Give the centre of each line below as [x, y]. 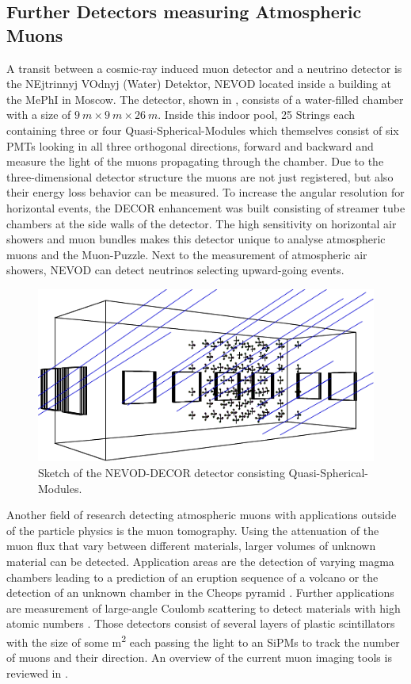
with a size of [39, 115]
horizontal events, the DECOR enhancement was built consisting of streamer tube [206, 207]
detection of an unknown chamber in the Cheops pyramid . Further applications [200, 592]
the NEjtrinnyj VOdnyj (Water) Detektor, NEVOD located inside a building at [199, 84]
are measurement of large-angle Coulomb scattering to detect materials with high [204, 608]
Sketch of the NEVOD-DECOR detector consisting [162, 473]
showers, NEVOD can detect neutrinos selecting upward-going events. [175, 270]
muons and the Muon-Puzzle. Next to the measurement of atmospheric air [187, 254]
